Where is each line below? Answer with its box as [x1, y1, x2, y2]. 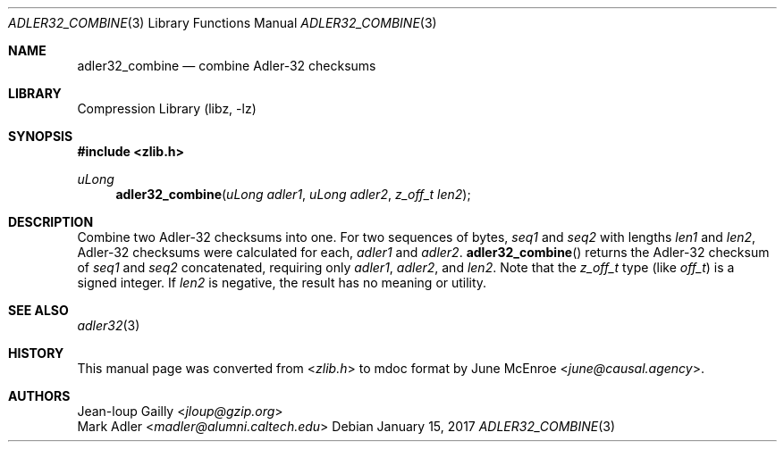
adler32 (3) [77, 318, 140, 333]
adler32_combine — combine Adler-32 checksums [77, 58, 376, 73]
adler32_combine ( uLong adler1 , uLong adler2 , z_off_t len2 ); [115, 187, 471, 202]
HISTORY [8, 345, 64, 361]
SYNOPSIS [8, 129, 73, 144]
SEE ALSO [8, 303, 69, 318]
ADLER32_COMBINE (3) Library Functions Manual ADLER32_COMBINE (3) [8, 15, 437, 30]
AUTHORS [8, 388, 71, 403]
